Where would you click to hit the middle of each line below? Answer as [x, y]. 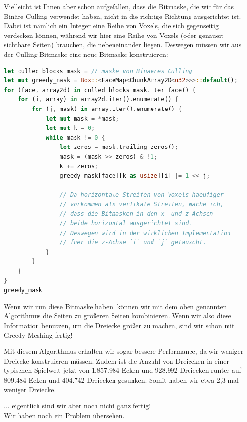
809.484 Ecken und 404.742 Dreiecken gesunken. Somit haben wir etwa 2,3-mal [121, 379]
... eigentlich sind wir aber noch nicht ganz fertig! [77, 406]
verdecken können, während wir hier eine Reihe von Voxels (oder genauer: [114, 35]
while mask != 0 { [75, 138]
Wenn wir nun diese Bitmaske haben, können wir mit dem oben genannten [115, 306]
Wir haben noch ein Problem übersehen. [64, 415]
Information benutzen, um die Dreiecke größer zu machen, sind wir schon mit [119, 325]
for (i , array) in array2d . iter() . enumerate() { [98, 100]
